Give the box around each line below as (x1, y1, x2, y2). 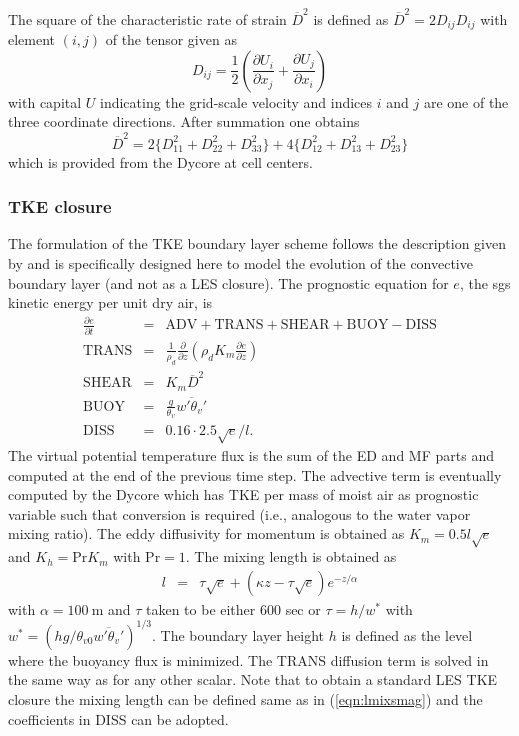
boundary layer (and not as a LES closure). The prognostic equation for (8, 272, 449, 293)
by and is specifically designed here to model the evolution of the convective (8, 253, 473, 274)
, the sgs (459, 272, 511, 293)
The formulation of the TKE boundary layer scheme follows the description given (8, 233, 506, 254)
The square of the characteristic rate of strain (8, 8, 287, 29)
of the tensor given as (105, 29, 237, 50)
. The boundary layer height (152, 624, 325, 645)
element (8, 29, 56, 50)
